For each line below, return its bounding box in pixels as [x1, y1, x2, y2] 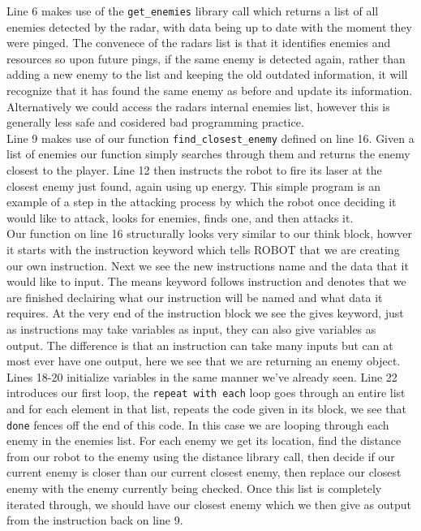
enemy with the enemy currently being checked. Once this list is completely [6, 480, 382, 497]
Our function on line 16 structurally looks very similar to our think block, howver [6, 225, 412, 242]
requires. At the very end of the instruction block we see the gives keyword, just [6, 304, 404, 322]
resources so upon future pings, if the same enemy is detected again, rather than [6, 50, 406, 67]
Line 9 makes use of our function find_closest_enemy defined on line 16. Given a [6, 129, 415, 146]
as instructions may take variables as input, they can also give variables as [6, 321, 376, 337]
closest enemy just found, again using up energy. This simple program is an [6, 177, 381, 194]
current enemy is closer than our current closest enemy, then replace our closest [6, 464, 402, 481]
